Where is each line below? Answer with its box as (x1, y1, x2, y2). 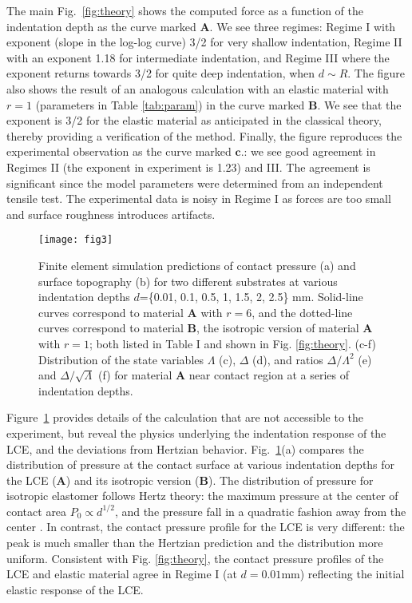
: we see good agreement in (244, 143, 376, 160)
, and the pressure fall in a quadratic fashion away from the (114, 502, 406, 519)
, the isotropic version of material (196, 319, 359, 336)
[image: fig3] (38, 234, 113, 246)
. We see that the (317, 96, 402, 113)
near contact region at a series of (188, 367, 349, 383)
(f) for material (98, 367, 172, 383)
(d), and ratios (252, 351, 323, 367)
